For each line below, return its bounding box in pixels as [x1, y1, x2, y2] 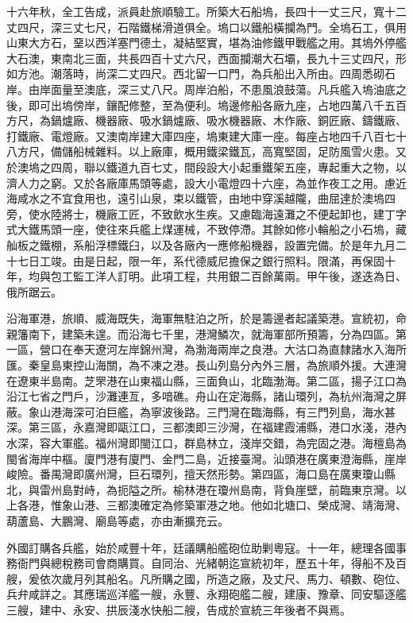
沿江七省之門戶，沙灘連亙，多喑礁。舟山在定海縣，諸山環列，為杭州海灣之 [6, 388, 396, 404]
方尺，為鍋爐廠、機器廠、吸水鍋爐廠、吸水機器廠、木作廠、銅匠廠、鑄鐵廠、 [6, 112, 407, 129]
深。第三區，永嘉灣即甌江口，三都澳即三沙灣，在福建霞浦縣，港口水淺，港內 [6, 419, 407, 435]
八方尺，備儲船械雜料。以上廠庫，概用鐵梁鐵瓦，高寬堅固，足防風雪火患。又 [6, 143, 407, 160]
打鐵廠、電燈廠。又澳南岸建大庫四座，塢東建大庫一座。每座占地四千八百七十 [6, 127, 407, 144]
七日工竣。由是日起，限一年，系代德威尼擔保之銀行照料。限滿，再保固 [17, 252, 384, 269]
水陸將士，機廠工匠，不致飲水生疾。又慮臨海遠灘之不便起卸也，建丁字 [39, 205, 407, 222]
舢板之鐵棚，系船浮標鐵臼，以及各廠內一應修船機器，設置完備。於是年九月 [6, 236, 396, 253]
